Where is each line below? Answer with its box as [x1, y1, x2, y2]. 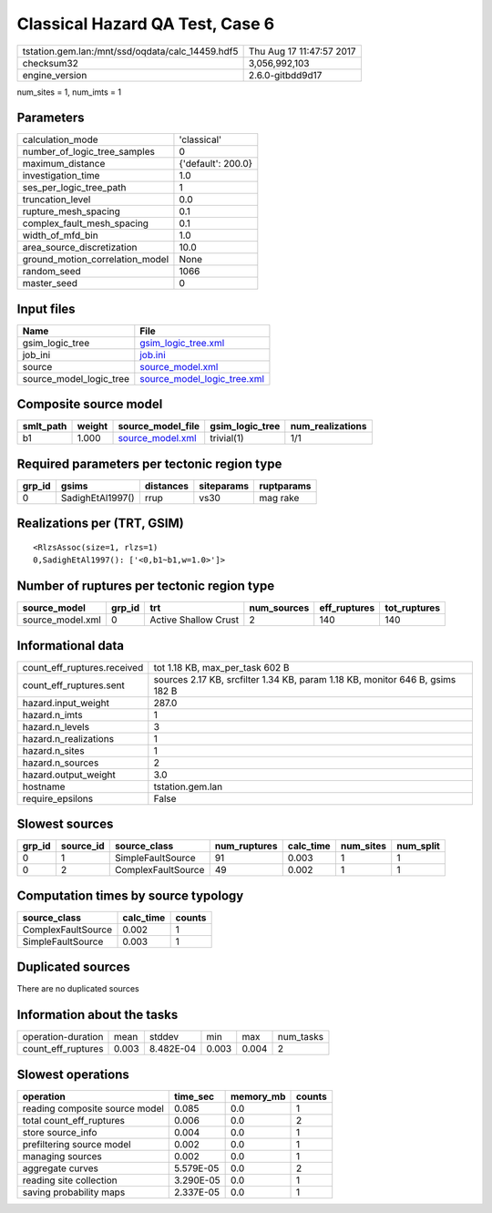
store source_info [22, 1126, 97, 1138]
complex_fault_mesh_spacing [22, 217, 149, 230]
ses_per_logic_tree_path [22, 181, 127, 194]
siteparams [199, 479, 250, 492]
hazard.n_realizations [22, 732, 114, 745]
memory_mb [231, 1090, 286, 1103]
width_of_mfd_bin [22, 229, 99, 242]
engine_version [22, 68, 87, 81]
